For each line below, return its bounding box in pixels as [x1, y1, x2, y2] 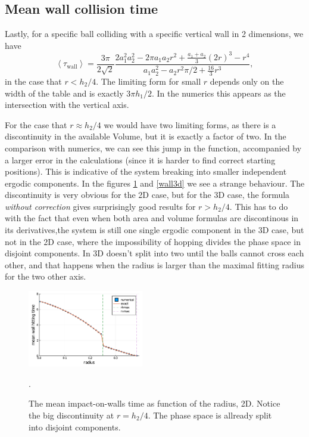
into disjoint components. [29, 420, 121, 433]
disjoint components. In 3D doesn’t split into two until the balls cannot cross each [5, 247, 304, 259]
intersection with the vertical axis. [5, 98, 129, 111]
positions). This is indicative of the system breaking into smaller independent [5, 165, 287, 178]
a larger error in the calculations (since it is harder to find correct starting [5, 153, 276, 166]
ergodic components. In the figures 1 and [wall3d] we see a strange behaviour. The [5, 176, 305, 189]
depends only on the [210, 75, 284, 87]
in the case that [5, 75, 62, 87]
